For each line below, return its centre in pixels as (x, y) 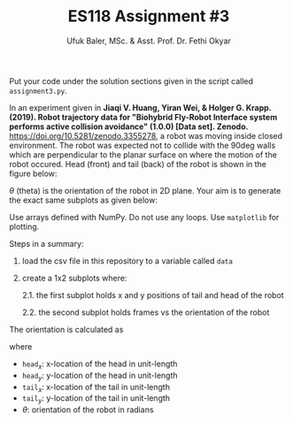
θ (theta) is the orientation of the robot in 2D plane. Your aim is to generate (145, 190)
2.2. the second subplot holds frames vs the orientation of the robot (146, 312)
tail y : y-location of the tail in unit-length (96, 399)
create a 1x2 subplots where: (74, 278)
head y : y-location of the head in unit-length (100, 376)
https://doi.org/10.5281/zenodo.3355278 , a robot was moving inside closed (146, 135)
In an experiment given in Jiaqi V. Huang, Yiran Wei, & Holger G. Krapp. (140, 107)
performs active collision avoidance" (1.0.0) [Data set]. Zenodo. (129, 127)
